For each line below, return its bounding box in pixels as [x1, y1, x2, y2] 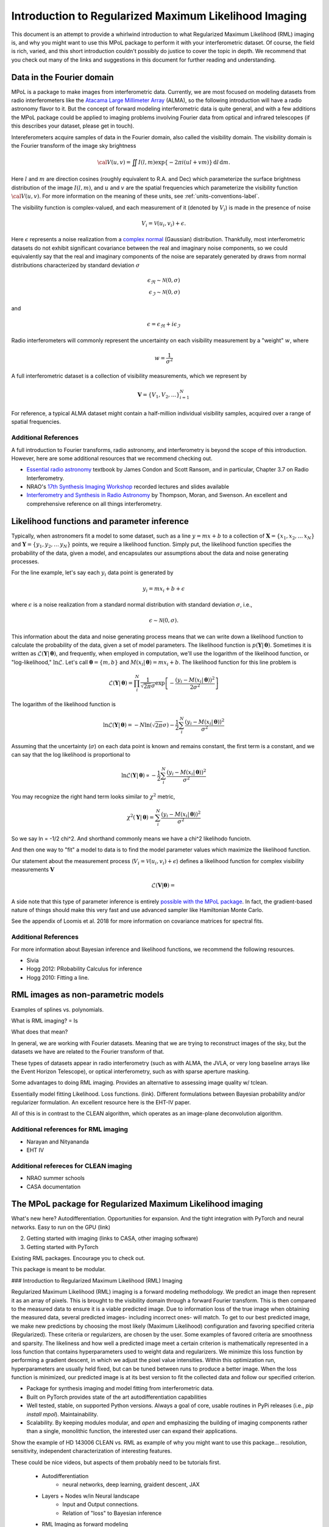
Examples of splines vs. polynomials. [11, 1005, 104, 1013]
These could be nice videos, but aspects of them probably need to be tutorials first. [11, 1459, 221, 1466]
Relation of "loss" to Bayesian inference [62, 1509, 162, 1517]
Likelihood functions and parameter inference [11, 516, 189, 527]
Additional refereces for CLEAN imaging [11, 1161, 132, 1170]
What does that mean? [11, 1028, 68, 1035]
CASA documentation [26, 1183, 81, 1190]
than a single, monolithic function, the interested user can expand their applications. [26, 1427, 238, 1435]
